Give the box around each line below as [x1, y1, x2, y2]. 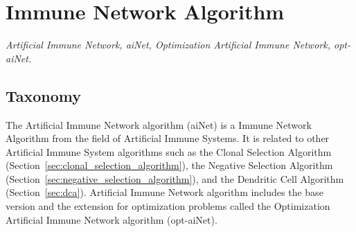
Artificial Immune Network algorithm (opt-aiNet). [6, 212, 217, 226]
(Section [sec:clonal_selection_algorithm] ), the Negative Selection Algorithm [6, 158, 333, 172]
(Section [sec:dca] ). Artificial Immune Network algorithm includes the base [6, 185, 323, 199]
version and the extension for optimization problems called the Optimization [6, 199, 330, 213]
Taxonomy [6, 84, 82, 106]
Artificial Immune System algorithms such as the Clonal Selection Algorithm [6, 144, 332, 159]
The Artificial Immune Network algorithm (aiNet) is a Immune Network [6, 117, 312, 132]
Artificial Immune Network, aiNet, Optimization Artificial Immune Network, [6, 37, 330, 52]
